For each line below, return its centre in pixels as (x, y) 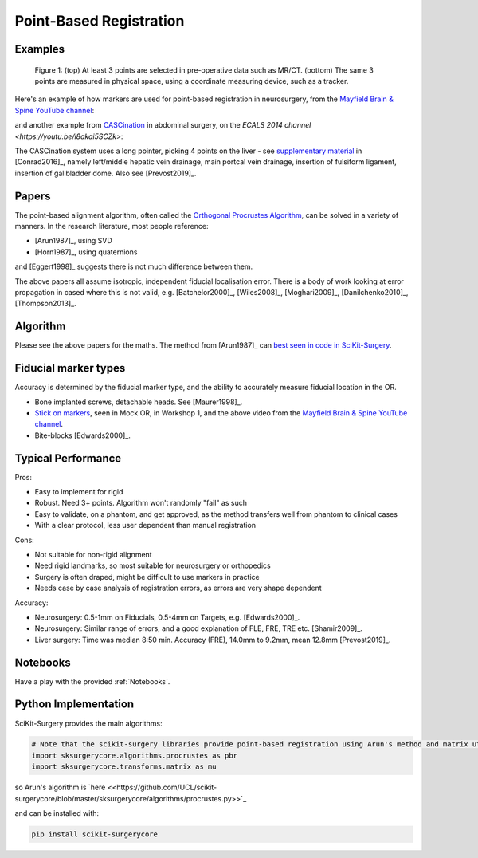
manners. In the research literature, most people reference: (112, 226)
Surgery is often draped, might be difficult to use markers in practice (147, 577)
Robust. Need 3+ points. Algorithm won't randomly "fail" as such (141, 503)
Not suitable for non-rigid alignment (93, 554)
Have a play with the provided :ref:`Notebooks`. (92, 681)
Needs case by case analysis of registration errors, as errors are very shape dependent (178, 588)
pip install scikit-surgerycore (95, 834)
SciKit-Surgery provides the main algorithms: (88, 723)
